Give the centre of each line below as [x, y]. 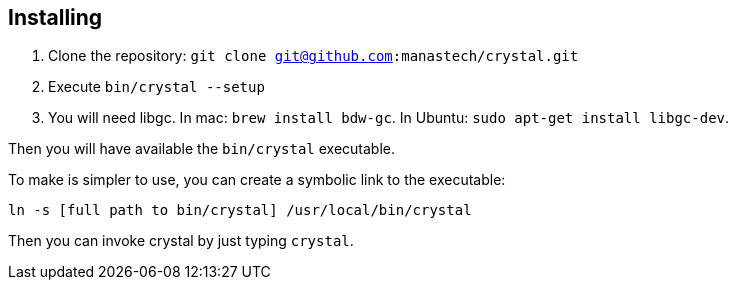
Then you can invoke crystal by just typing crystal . [181, 241]
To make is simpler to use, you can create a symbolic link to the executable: [257, 180]
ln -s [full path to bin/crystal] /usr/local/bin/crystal [240, 210]
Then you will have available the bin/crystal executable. [202, 149]
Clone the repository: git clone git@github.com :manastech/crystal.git [313, 56]
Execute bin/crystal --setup [156, 87]
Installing [55, 17]
